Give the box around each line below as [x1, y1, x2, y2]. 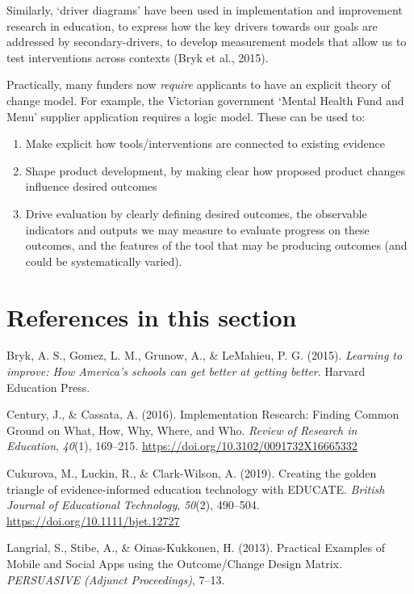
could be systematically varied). [25, 252, 182, 269]
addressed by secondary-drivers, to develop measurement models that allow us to [6, 33, 407, 50]
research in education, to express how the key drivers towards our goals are [6, 17, 378, 34]
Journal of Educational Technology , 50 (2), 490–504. [6, 496, 260, 513]
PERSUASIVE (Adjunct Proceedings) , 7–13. [6, 571, 225, 588]
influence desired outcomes [25, 178, 157, 195]
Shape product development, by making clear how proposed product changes [25, 162, 405, 179]
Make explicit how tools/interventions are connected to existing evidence [25, 135, 385, 152]
